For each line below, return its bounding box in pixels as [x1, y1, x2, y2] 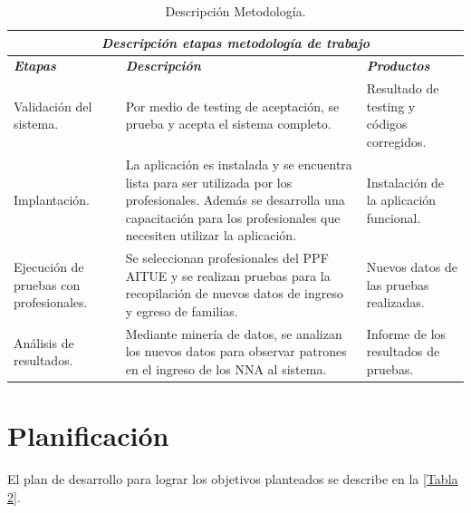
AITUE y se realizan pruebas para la [125, 266, 331, 285]
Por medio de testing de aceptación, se [125, 96, 340, 115]
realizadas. [366, 293, 425, 312]
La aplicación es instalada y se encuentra [125, 154, 352, 173]
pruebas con [14, 275, 81, 294]
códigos [366, 114, 408, 133]
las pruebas [366, 275, 429, 294]
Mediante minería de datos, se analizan [125, 324, 342, 343]
